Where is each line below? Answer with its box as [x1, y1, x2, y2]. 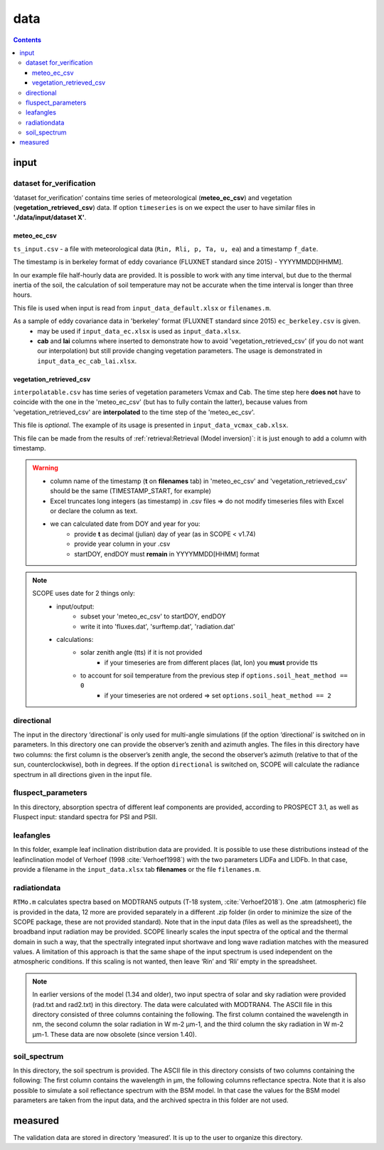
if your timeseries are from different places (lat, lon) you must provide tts [104, 658, 318, 667]
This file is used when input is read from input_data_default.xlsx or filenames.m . [13, 303, 272, 312]
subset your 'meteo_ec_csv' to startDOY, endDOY [80, 612, 226, 621]
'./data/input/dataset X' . [13, 213, 87, 222]
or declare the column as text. [50, 506, 138, 515]
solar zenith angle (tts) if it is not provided [80, 648, 203, 657]
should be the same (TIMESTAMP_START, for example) [50, 487, 211, 495]
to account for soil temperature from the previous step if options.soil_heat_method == [80, 671, 348, 680]
